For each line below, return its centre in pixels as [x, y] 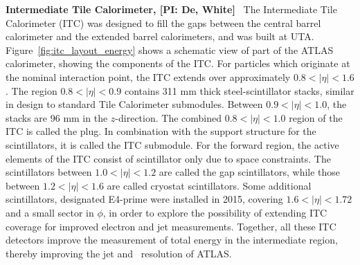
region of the [316, 117]
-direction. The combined [168, 117]
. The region [31, 90]
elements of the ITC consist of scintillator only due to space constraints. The [168, 158]
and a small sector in [50, 212]
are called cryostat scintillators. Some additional [209, 185]
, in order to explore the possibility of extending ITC [215, 212]
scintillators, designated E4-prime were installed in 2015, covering [144, 199]
